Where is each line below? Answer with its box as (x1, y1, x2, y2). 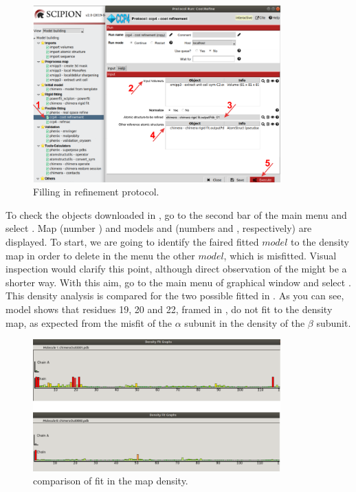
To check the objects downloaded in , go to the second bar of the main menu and (5, 207, 347, 222)
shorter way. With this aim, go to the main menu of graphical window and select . (5, 275, 351, 289)
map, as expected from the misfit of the (5, 315, 173, 330)
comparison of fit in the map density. (33, 473, 188, 488)
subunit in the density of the (184, 315, 305, 330)
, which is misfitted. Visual (223, 248, 337, 262)
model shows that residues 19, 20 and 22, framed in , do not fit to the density (5, 301, 333, 316)
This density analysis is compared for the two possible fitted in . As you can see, (5, 288, 344, 303)
